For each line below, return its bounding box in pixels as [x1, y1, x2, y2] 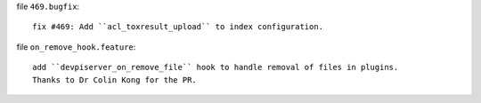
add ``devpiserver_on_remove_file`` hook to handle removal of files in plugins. [32, 62, 399, 73]
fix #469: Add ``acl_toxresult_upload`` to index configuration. [32, 22, 324, 32]
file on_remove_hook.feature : [16, 41, 136, 52]
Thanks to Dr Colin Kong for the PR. [32, 75, 198, 84]
